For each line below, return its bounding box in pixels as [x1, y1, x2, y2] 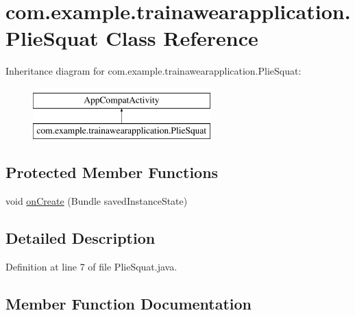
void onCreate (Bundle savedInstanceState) [5, 194, 188, 208]
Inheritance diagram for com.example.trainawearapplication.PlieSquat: [5, 64, 302, 78]
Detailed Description [5, 227, 156, 249]
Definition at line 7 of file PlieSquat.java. [5, 260, 177, 274]
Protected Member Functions [5, 162, 219, 183]
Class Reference [106, 24, 258, 52]
